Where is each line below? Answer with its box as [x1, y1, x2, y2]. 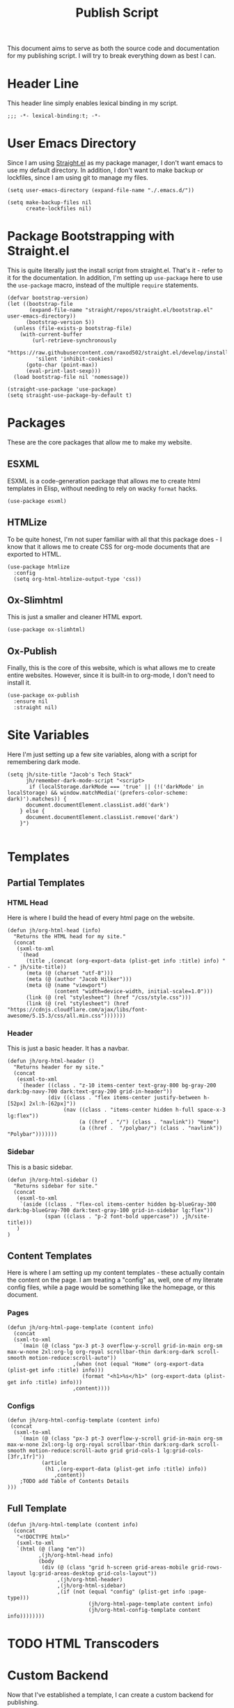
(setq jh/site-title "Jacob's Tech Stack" [7, 771, 132, 778]
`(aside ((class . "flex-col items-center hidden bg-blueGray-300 [19, 1200, 217, 1208]
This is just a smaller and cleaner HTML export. [7, 613, 143, 621]
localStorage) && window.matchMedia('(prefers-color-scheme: [7, 789, 189, 797]
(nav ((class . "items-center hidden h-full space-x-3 [63, 1106, 226, 1114]
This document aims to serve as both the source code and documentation [7, 44, 219, 53]
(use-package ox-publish [7, 692, 79, 699]
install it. [7, 678, 31, 687]
